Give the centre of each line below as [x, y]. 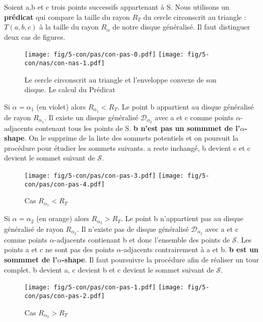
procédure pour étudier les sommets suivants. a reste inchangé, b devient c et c [127, 147]
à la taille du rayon [69, 27]
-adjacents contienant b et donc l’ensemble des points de [142, 239]
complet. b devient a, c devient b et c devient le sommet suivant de [109, 269]
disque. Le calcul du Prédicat [70, 89]
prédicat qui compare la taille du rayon [67, 17]
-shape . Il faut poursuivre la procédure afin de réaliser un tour [161, 260]
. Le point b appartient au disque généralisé [186, 106]
